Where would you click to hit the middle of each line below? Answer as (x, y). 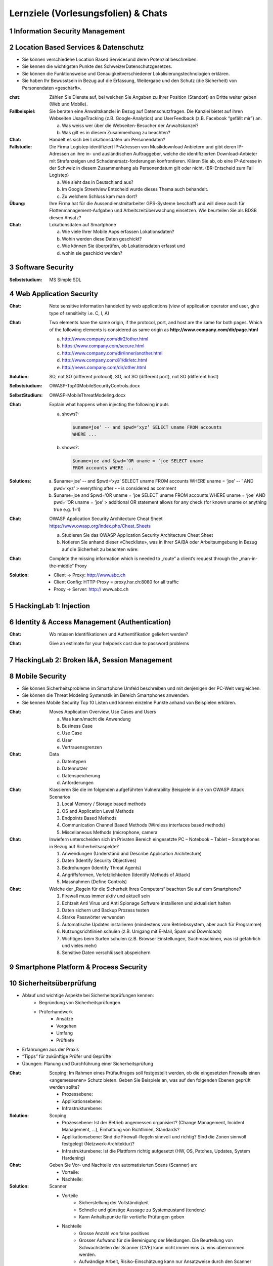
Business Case (77, 726)
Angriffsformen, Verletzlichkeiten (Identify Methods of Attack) (126, 875)
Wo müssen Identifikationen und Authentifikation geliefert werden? (119, 634)
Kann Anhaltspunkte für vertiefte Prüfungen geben (132, 1217)
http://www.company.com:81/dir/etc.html (105, 360)
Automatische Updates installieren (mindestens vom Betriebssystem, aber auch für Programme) (162, 924)
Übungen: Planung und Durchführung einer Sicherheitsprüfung (88, 1063)
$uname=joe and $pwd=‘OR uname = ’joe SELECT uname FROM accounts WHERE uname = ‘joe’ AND (160, 495)
